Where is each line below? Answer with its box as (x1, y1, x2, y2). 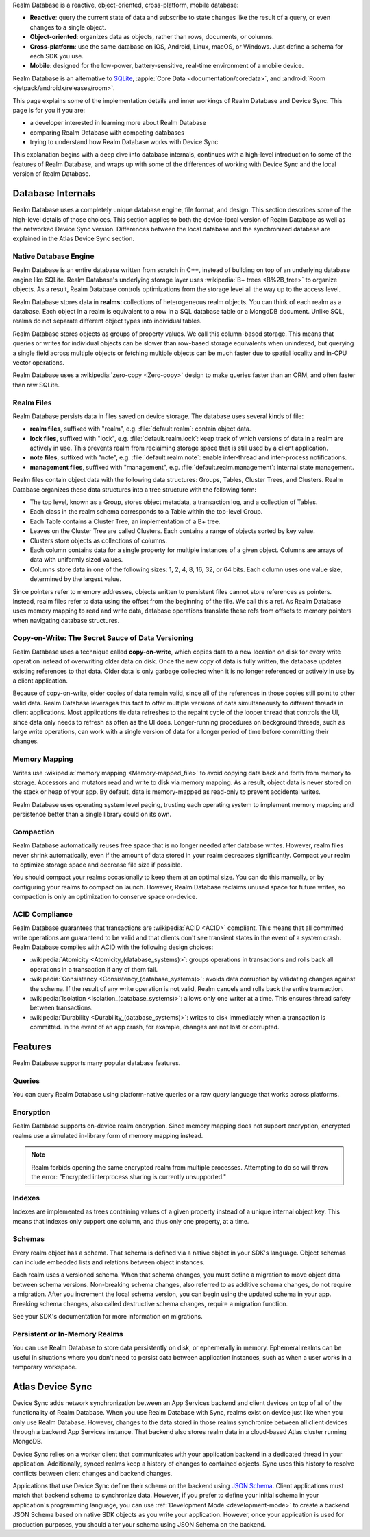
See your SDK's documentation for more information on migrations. (12, 1312, 203, 1320)
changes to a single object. (29, 23, 106, 31)
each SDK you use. (29, 52, 84, 60)
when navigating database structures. (12, 616, 120, 624)
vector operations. (12, 358, 65, 367)
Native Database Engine (12, 251, 95, 261)
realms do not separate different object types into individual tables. (12, 317, 202, 326)
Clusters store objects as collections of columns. (29, 536, 168, 545)
